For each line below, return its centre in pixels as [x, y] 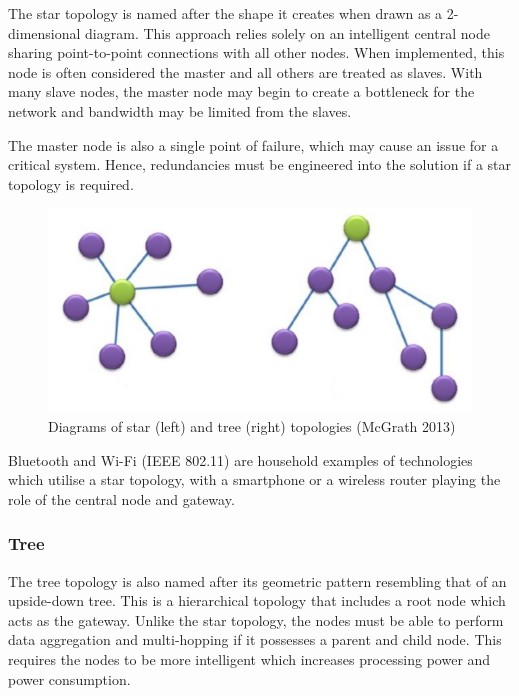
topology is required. [71, 183]
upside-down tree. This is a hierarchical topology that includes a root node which [257, 600]
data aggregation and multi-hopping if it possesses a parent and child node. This [255, 639]
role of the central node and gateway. [121, 498]
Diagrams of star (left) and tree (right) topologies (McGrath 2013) [252, 426]
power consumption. [69, 678]
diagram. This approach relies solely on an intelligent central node [287, 32]
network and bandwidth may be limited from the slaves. [180, 110]
